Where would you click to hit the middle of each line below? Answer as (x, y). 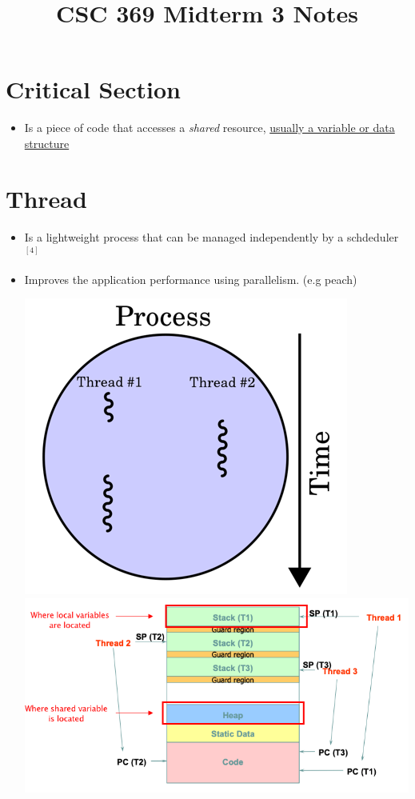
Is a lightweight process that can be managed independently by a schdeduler (211, 236)
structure (47, 143)
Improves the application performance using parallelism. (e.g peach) (191, 279)
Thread (46, 198)
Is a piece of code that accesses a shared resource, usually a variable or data (209, 128)
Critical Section (93, 89)
